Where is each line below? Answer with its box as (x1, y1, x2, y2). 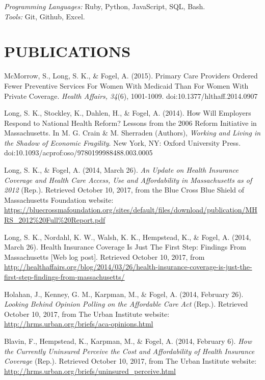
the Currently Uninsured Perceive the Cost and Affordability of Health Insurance (4, 345, 255, 356)
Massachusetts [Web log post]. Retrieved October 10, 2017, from (4, 251, 205, 262)
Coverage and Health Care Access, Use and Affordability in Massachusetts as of (4, 174, 252, 185)
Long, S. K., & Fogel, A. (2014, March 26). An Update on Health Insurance (4, 165, 239, 175)
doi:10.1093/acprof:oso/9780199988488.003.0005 (4, 147, 153, 158)
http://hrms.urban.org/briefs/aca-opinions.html (4, 318, 153, 329)
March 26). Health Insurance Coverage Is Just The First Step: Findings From (4, 241, 247, 252)
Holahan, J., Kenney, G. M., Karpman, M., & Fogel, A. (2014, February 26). (4, 288, 244, 299)
